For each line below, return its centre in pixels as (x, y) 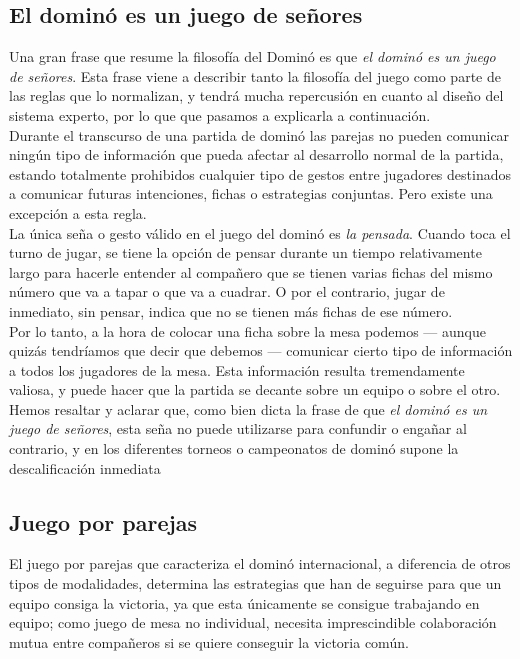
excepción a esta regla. (78, 212)
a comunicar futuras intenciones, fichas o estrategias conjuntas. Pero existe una (251, 193)
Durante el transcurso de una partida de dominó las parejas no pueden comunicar (259, 134)
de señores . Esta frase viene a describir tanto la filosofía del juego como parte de (255, 75)
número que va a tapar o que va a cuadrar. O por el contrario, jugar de (227, 291)
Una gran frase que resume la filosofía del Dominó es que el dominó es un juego (252, 56)
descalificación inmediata (85, 467)
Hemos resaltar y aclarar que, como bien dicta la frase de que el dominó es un (248, 408)
